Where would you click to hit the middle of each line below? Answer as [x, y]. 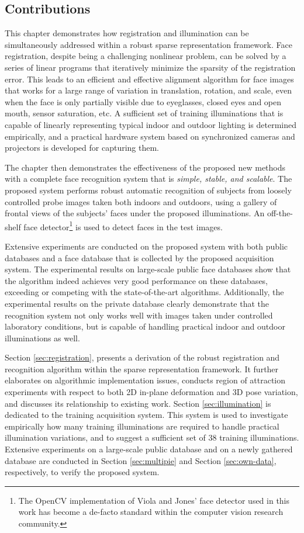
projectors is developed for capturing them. [82, 148]
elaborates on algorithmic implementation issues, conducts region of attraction [145, 380]
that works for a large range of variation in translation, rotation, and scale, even [148, 90]
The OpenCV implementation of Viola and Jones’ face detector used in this [154, 500]
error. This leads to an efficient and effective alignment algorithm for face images [149, 79]
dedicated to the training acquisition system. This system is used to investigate [146, 415]
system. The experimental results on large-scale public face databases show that [148, 269]
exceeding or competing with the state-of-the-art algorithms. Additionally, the [144, 292]
